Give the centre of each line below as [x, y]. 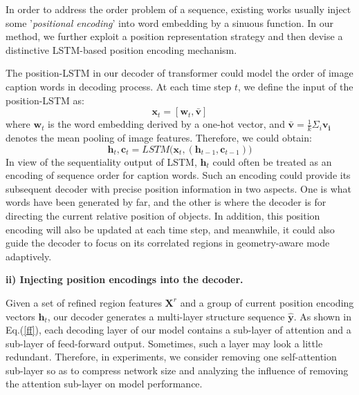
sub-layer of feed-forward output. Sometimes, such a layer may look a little [164, 343]
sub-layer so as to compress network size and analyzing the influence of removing [177, 370]
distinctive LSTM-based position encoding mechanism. [121, 49]
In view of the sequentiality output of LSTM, [101, 161]
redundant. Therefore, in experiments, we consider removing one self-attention [171, 357]
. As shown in [323, 316]
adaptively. [29, 256]
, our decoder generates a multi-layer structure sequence [166, 316]
